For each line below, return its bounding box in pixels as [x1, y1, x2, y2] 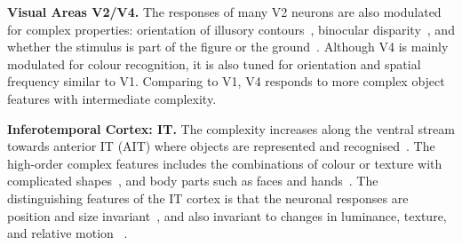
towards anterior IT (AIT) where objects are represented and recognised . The [7, 137, 435, 155]
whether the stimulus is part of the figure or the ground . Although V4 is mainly [7, 37, 449, 56]
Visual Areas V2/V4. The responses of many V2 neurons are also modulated [7, 3, 442, 20]
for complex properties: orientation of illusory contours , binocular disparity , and [7, 20, 455, 38]
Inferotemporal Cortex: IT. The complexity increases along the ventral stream [7, 119, 455, 138]
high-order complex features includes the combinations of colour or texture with [7, 154, 442, 172]
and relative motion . [7, 224, 128, 242]
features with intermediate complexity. [7, 89, 217, 107]
